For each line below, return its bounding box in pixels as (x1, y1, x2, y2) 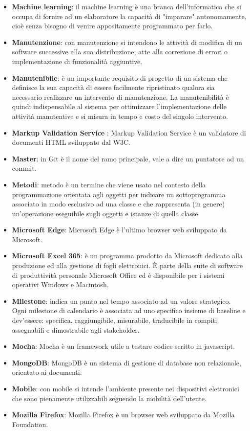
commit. (12, 163, 37, 173)
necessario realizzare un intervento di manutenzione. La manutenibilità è (12, 91, 229, 102)
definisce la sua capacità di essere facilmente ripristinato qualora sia (12, 82, 215, 92)
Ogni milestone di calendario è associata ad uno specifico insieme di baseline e (12, 305, 246, 316)
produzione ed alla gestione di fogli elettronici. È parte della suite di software (12, 260, 243, 271)
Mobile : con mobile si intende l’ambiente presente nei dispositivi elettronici (12, 384, 239, 393)
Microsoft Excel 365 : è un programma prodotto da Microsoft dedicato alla (12, 250, 243, 261)
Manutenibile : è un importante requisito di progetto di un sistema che (12, 72, 228, 83)
